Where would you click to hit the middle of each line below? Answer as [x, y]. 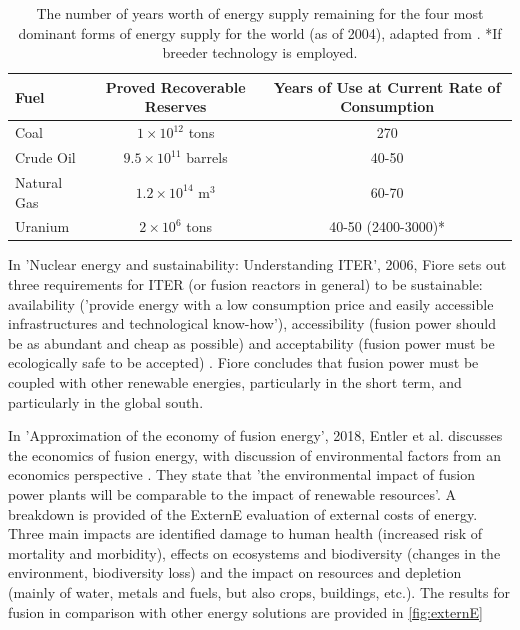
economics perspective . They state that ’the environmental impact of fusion [242, 474]
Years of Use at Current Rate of [387, 86]
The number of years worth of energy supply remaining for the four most [260, 13]
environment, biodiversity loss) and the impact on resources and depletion [235, 572]
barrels [207, 157]
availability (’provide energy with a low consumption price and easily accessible [251, 303]
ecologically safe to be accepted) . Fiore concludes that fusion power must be [243, 362]
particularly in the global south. [106, 401]
